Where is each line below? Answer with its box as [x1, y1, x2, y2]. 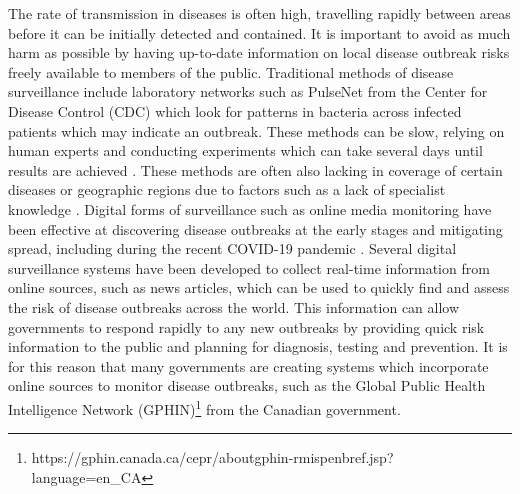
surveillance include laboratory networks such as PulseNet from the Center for [8, 81, 488, 102]
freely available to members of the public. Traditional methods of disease [8, 61, 454, 82]
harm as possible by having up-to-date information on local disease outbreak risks [8, 42, 510, 63]
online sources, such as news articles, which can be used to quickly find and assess [8, 277, 510, 298]
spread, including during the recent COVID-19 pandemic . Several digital [8, 238, 457, 259]
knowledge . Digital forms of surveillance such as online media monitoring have [8, 198, 492, 219]
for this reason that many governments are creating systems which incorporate [8, 355, 489, 376]
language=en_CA [31, 466, 142, 487]
